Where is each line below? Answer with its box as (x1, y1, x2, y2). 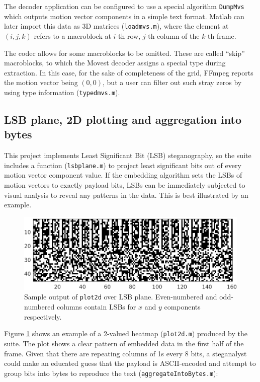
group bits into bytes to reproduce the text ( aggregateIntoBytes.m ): (4, 367, 218, 378)
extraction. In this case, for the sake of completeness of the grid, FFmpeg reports (4, 67, 253, 78)
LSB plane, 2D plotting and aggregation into (4, 111, 241, 127)
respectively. (24, 311, 62, 322)
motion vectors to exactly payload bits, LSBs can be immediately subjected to (4, 179, 245, 190)
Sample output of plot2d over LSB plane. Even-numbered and (24, 291, 217, 302)
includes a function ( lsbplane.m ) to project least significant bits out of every (4, 160, 241, 170)
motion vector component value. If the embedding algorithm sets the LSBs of (4, 170, 242, 180)
